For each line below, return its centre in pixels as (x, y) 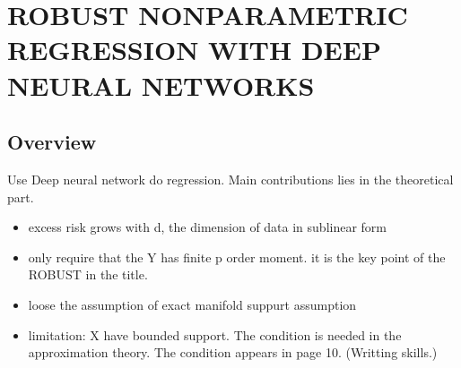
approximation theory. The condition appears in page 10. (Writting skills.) (233, 352)
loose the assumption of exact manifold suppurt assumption (192, 304)
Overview (52, 142)
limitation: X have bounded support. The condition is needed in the (215, 334)
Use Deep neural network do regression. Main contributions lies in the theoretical (230, 179)
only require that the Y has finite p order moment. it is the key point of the (237, 257)
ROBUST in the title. (88, 274)
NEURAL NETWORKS (161, 85)
